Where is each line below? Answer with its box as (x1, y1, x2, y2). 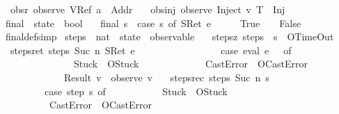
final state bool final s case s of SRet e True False (5, 15, 301, 30)
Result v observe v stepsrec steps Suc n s (63, 70, 269, 84)
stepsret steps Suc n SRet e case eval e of (10, 42, 292, 57)
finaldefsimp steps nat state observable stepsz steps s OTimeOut (5, 29, 334, 44)
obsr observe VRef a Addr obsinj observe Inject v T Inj (10, 2, 285, 16)
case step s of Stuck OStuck (44, 83, 228, 98)
